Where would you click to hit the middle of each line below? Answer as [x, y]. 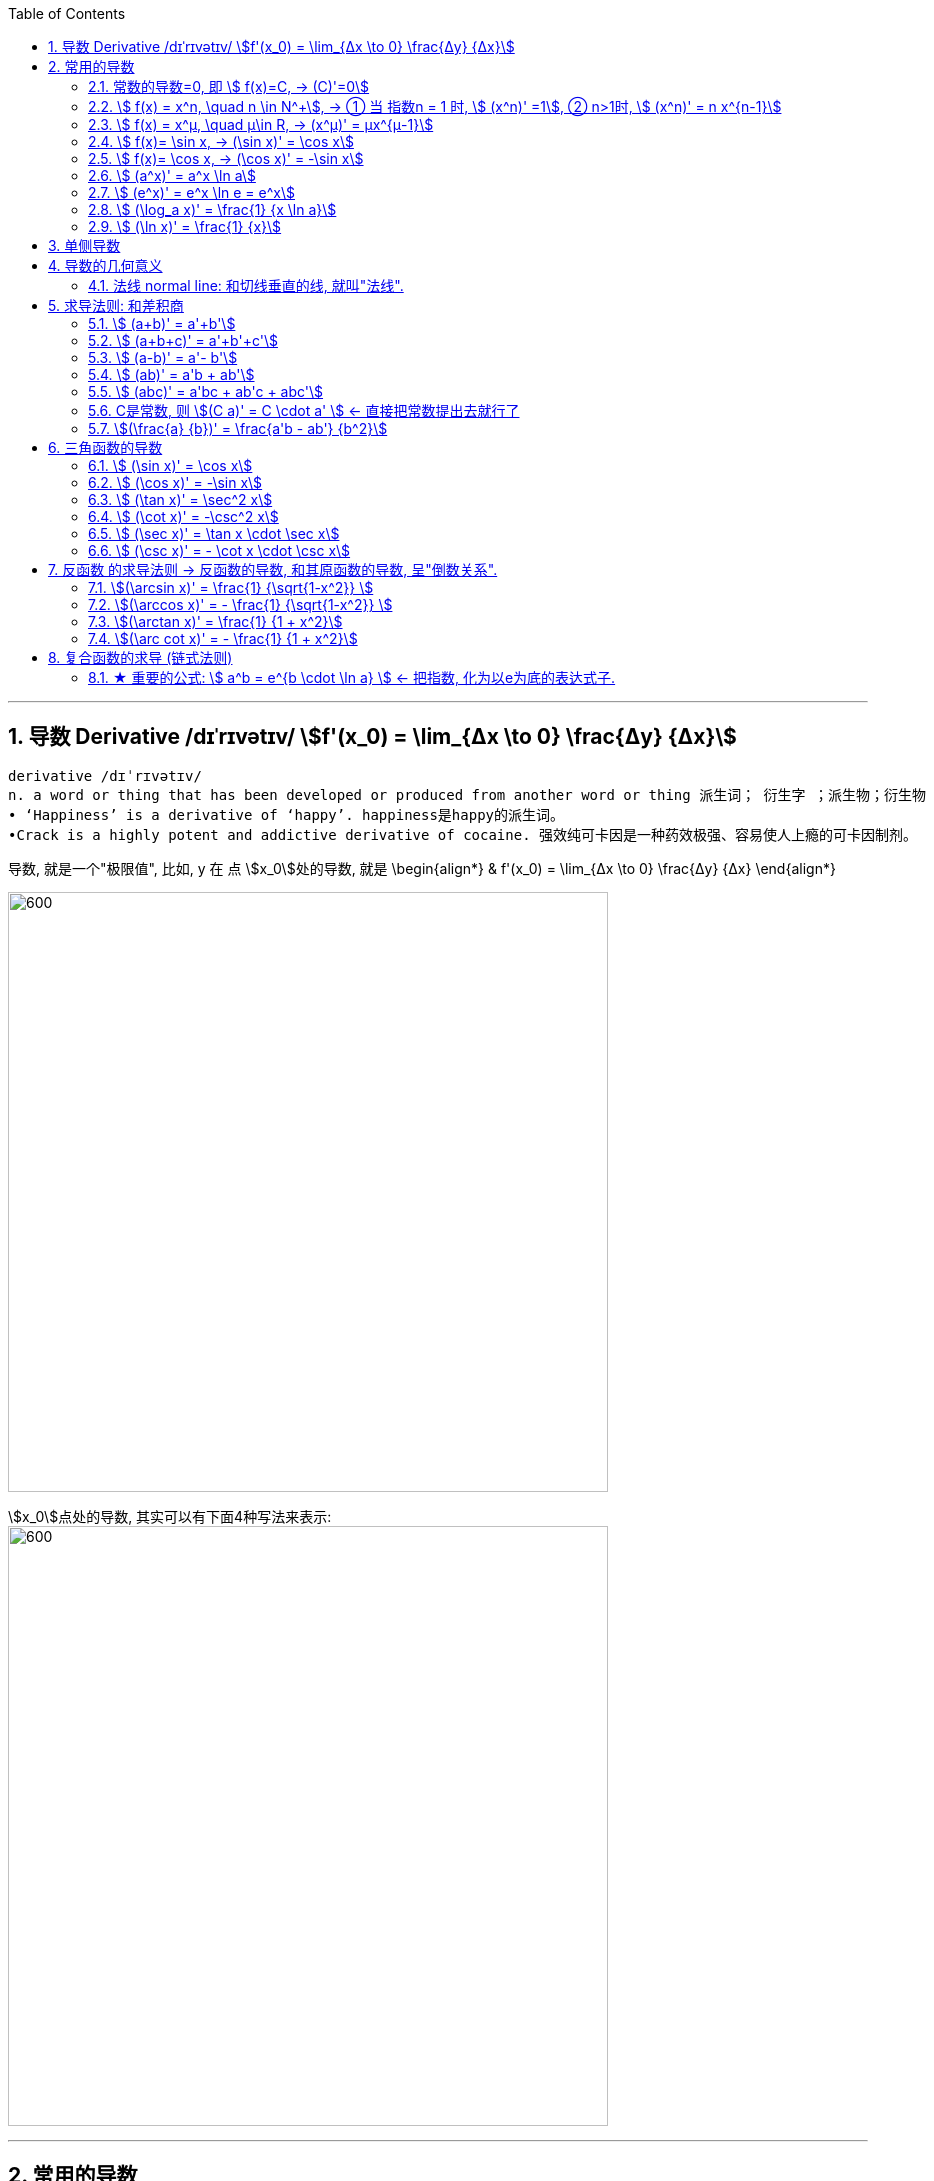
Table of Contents [67, 13]
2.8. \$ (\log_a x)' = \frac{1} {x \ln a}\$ [212, 209]
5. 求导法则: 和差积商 [116, 305]
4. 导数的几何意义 [105, 265]
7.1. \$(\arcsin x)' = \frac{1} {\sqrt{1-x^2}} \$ [231, 587]
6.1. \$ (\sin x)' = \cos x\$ [170, 465]
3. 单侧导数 [84, 245]
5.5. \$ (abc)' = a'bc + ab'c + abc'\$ [206, 391]
